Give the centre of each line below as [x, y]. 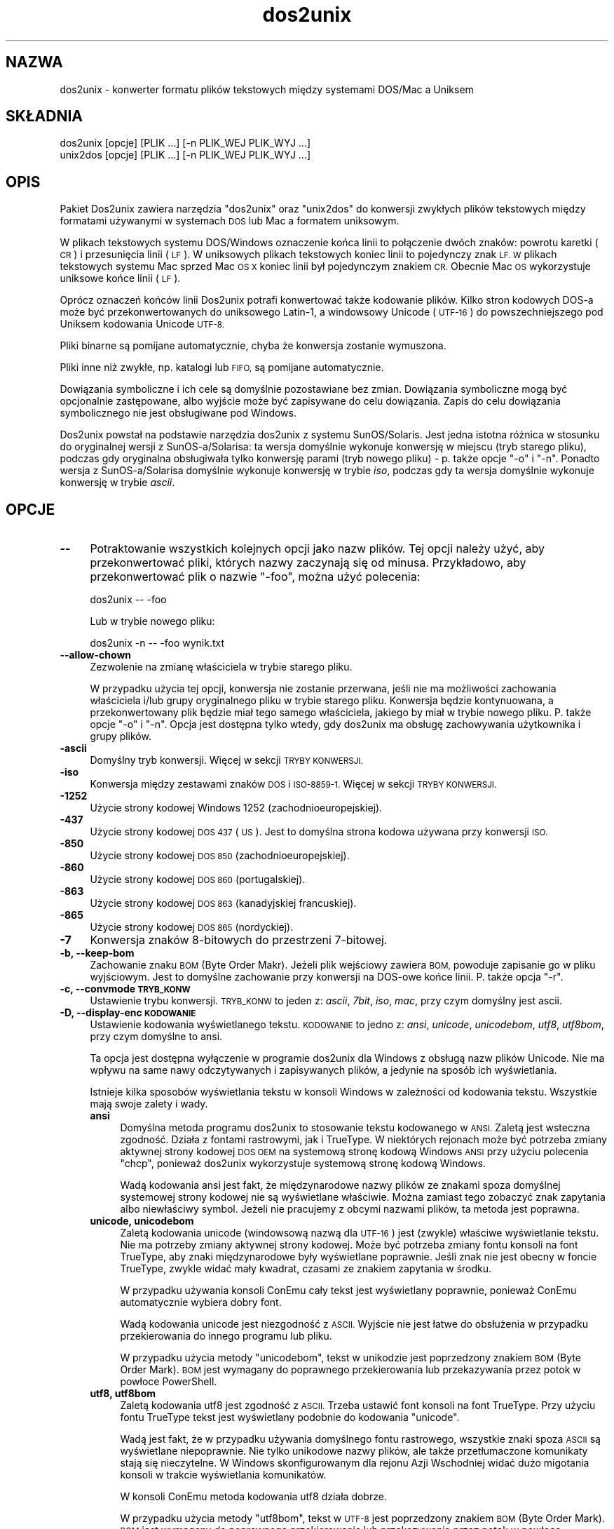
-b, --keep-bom [97, 953]
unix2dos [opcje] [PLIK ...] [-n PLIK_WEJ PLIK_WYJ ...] [185, 155]
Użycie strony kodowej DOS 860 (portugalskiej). [198, 880]
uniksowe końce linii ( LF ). [120, 278]
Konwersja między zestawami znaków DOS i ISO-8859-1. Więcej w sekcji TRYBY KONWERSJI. [293, 784]
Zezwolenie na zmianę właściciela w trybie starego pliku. [221, 667]
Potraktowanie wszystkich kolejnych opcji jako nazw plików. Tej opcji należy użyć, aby [317, 549]
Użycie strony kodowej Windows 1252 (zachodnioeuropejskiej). [236, 808]
